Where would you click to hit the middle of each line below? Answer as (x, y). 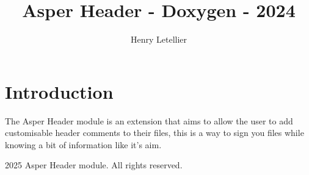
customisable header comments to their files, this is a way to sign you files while (154, 133)
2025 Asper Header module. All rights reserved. (94, 165)
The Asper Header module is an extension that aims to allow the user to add (149, 120)
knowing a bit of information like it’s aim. (83, 144)
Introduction (59, 91)
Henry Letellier (159, 39)
